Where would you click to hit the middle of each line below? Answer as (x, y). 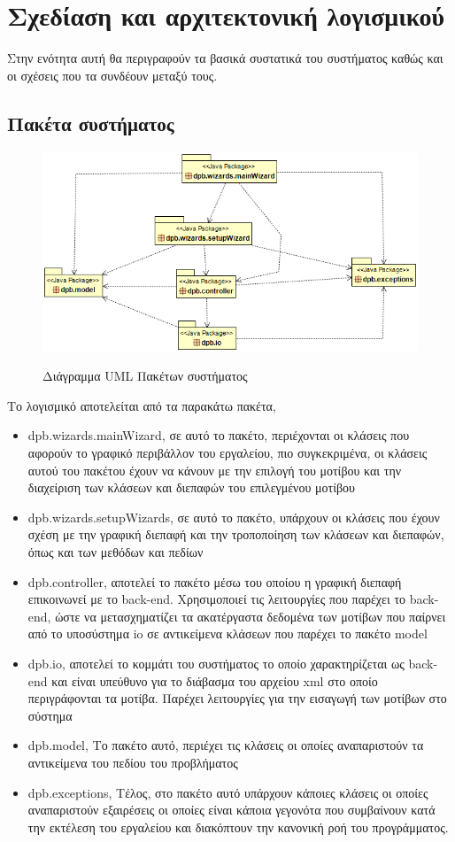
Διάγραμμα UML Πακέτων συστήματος (145, 376)
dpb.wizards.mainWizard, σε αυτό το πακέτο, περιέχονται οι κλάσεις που (219, 435)
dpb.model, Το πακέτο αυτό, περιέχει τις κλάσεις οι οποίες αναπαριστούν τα (226, 745)
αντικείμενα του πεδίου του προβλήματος (133, 762)
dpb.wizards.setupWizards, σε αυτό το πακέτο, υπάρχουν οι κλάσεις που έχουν (234, 517)
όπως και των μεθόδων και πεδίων (116, 551)
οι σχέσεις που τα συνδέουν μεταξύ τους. (112, 75)
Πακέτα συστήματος (91, 123)
